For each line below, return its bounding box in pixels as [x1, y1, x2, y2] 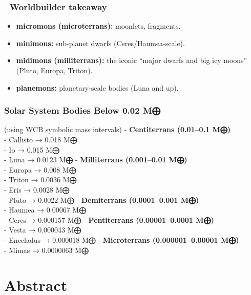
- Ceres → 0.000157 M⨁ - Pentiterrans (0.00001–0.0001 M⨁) [4, 214, 214, 225]
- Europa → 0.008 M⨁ [4, 164, 76, 175]
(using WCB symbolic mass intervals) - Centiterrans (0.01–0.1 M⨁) [4, 124, 231, 135]
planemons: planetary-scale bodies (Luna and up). [16, 82, 179, 93]
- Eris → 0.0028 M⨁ [4, 184, 70, 195]
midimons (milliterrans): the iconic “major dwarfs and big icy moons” [16, 55, 247, 66]
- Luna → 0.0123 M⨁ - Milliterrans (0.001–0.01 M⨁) [4, 154, 187, 165]
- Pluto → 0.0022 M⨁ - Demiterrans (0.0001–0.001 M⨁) [4, 194, 199, 205]
